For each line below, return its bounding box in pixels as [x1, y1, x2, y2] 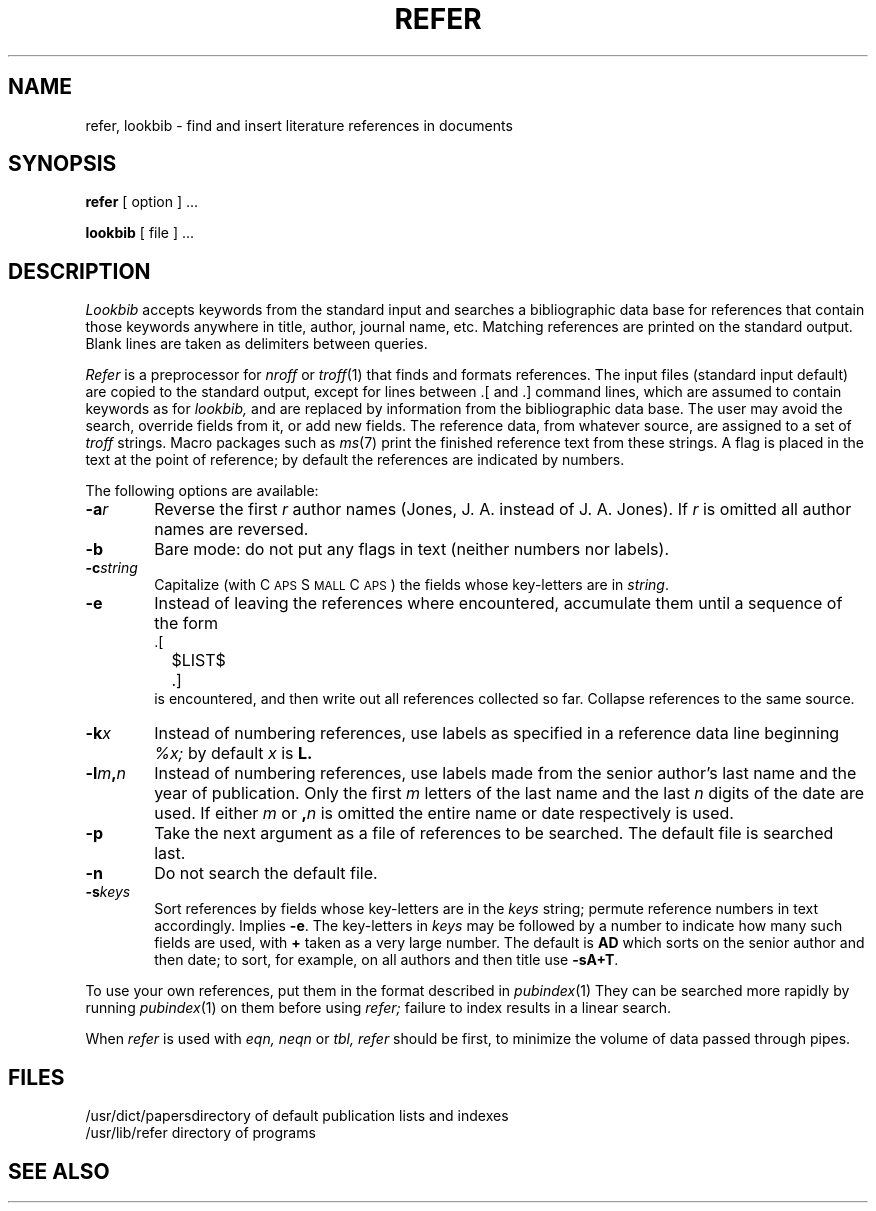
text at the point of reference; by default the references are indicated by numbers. [85, 451, 625, 469]
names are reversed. [154, 519, 309, 540]
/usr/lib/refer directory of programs [85, 1124, 316, 1142]
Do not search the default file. [154, 863, 378, 884]
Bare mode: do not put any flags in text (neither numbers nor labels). [154, 539, 669, 560]
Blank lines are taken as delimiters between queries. [85, 335, 428, 353]
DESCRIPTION [8, 258, 151, 284]
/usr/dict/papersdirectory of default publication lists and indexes [85, 1107, 509, 1125]
